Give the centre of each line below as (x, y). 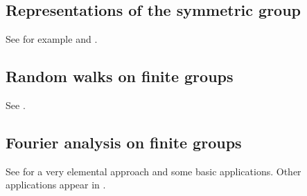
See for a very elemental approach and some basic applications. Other (153, 171)
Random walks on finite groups (120, 76)
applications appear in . (56, 185)
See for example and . (52, 39)
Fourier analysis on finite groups (124, 142)
